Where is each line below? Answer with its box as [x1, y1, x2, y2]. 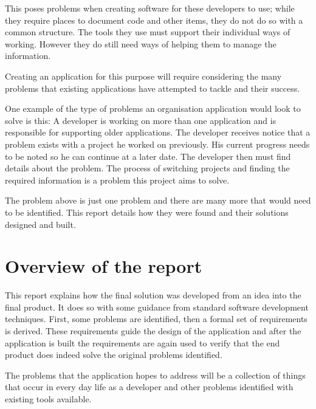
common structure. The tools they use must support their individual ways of [5, 26, 290, 38]
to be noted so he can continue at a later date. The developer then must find [5, 150, 291, 162]
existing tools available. [5, 392, 92, 405]
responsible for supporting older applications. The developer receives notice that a [5, 126, 311, 139]
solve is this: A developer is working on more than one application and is [5, 114, 276, 126]
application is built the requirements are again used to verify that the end [5, 336, 280, 349]
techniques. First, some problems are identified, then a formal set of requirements [5, 312, 307, 325]
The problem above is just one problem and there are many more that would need [5, 194, 311, 207]
